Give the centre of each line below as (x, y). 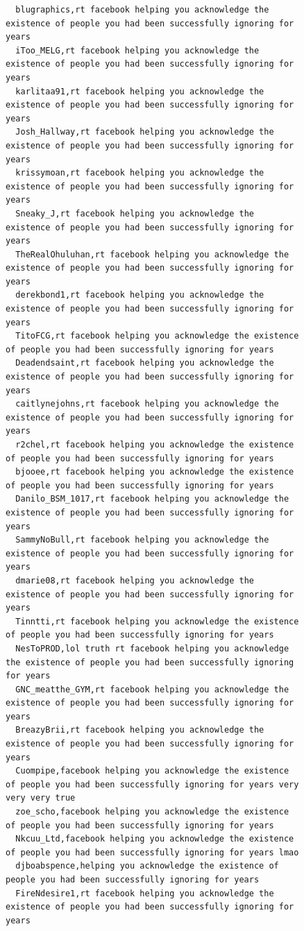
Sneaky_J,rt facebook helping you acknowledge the (135, 213)
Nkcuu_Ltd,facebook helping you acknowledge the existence (155, 839)
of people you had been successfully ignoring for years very (152, 784)
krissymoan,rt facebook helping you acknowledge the (140, 173)
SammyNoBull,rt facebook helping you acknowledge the (142, 540)
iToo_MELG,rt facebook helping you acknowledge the (137, 50)
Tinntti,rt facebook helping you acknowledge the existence (157, 621)
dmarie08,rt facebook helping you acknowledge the (135, 580)
